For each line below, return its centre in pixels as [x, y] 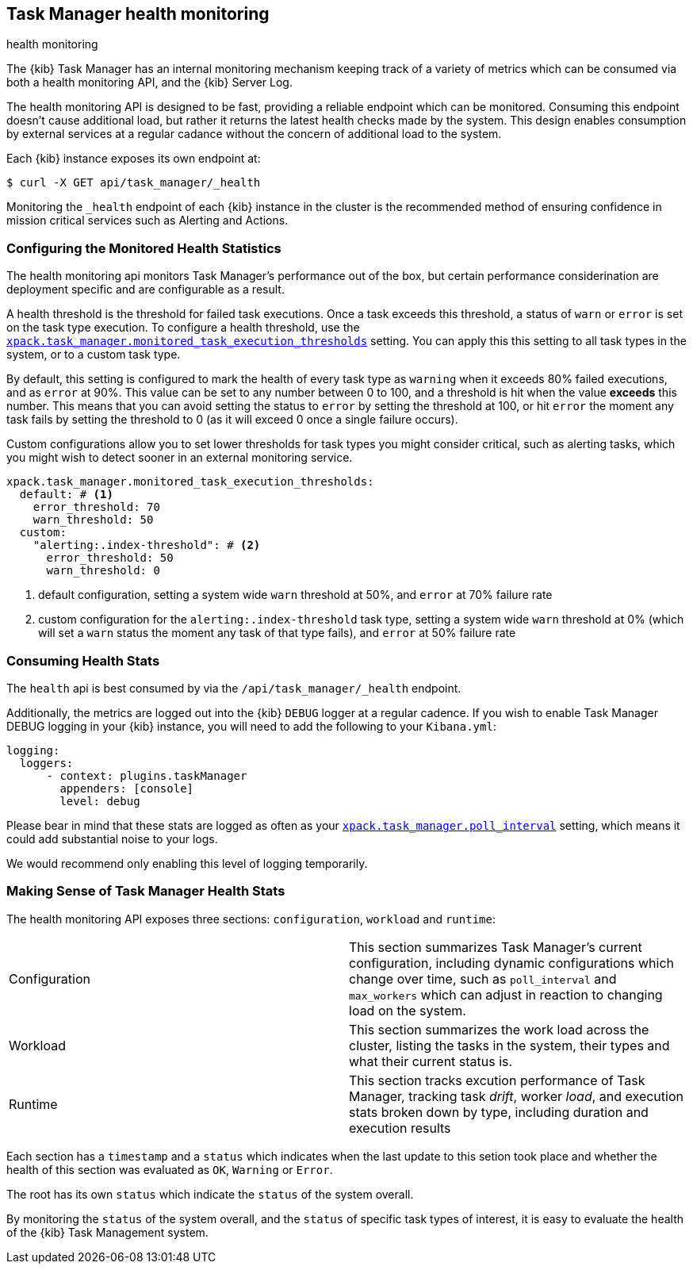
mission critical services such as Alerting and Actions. [147, 221]
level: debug [100, 801]
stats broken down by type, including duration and [499, 1112]
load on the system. [408, 1010]
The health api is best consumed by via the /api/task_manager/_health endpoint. [234, 688]
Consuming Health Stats [83, 660]
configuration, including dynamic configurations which [512, 963]
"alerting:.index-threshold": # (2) [147, 545]
